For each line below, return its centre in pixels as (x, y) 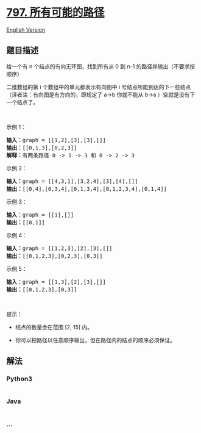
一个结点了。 (22, 102)
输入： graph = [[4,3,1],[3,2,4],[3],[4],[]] (72, 181)
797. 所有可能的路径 (55, 13)
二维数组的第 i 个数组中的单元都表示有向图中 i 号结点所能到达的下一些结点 (99, 87)
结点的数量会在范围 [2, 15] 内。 (54, 327)
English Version (26, 30)
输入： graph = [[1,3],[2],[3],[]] (56, 282)
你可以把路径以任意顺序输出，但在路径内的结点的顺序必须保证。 (95, 340)
